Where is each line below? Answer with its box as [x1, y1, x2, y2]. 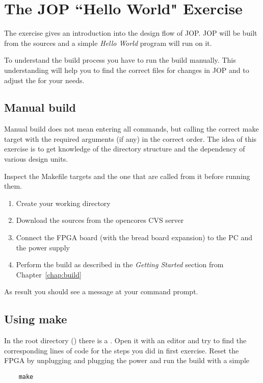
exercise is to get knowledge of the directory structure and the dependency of [4, 143, 245, 154]
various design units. [4, 154, 68, 164]
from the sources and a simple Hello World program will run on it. [4, 37, 212, 48]
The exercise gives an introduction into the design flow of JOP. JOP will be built [4, 28, 257, 38]
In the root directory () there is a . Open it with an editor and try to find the [4, 335, 247, 346]
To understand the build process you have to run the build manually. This [4, 55, 236, 65]
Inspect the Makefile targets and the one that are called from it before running [4, 170, 250, 181]
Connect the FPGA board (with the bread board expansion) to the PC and [16, 232, 253, 243]
